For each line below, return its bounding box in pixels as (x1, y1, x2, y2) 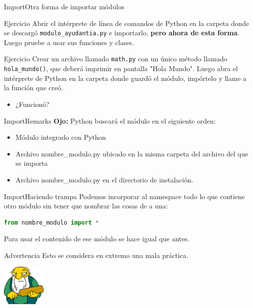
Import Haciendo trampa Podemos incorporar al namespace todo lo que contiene (4, 191, 245, 201)
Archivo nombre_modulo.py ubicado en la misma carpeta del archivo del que (15, 148, 248, 158)
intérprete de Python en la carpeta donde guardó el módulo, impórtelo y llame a (4, 73, 247, 83)
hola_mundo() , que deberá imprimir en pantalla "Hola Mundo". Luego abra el (4, 63, 238, 74)
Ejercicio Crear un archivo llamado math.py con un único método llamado (4, 53, 227, 64)
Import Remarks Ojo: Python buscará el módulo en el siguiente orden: (4, 115, 216, 126)
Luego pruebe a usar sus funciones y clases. (4, 37, 134, 47)
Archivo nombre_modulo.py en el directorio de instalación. (15, 174, 194, 184)
